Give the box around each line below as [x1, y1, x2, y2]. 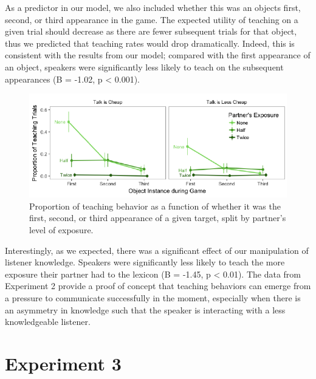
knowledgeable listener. [5, 315, 91, 328]
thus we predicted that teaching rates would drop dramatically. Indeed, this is [5, 36, 295, 49]
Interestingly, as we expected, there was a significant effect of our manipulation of [5, 244, 309, 256]
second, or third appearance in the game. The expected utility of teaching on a [5, 13, 298, 26]
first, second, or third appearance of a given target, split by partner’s [29, 211, 286, 224]
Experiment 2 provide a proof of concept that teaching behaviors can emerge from [5, 279, 311, 292]
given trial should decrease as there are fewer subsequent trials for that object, [5, 25, 297, 38]
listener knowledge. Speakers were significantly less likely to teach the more [5, 256, 285, 268]
